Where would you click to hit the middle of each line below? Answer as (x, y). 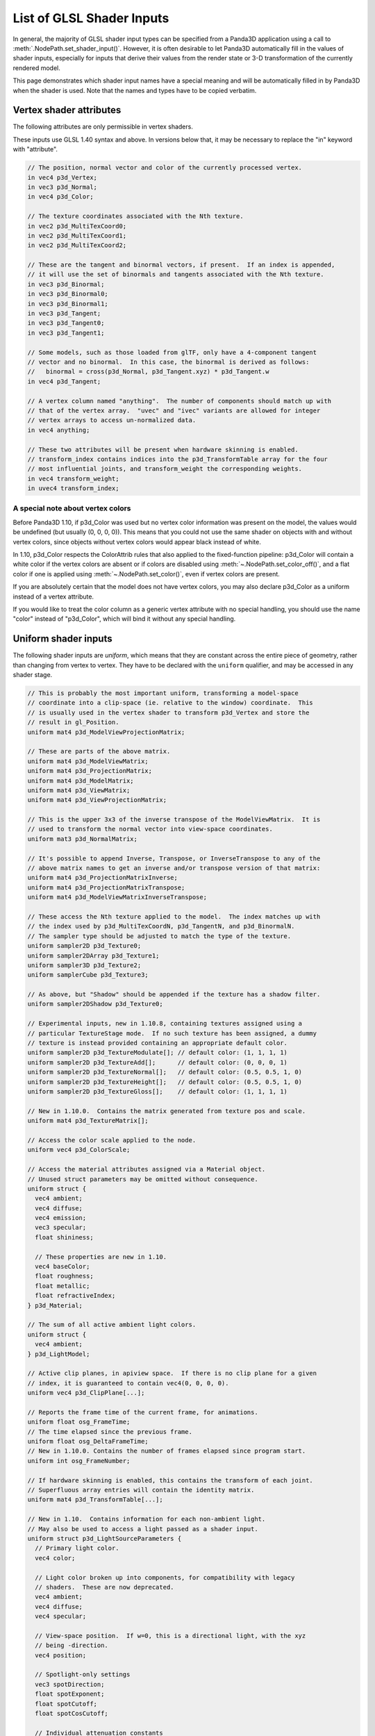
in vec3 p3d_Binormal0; (68, 294)
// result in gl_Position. (73, 723)
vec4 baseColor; (62, 1267)
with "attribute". (35, 149)
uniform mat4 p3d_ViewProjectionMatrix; (97, 800)
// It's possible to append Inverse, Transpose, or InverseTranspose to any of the (174, 858)
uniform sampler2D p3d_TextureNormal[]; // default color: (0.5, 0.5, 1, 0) (165, 1072)
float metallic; (62, 1286)
